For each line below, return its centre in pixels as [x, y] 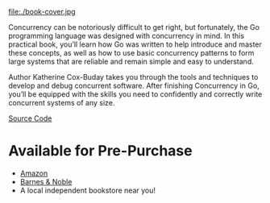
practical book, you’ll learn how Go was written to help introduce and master [135, 44]
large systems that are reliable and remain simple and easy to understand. [131, 61]
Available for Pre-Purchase [100, 151]
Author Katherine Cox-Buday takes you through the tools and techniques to [133, 77]
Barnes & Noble [46, 181]
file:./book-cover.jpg [42, 12]
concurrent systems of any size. [62, 103]
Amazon [34, 173]
